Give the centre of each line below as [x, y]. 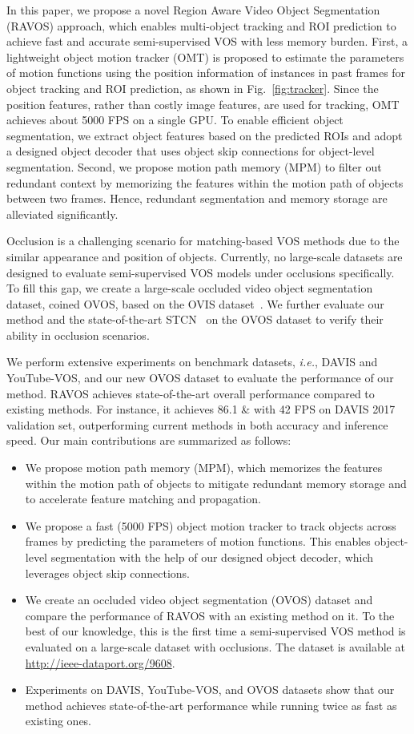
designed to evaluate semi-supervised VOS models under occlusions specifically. [201, 272]
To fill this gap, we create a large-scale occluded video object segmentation [190, 288]
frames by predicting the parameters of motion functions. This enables [198, 541]
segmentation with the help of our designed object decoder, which [212, 557]
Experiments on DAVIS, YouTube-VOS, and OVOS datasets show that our [210, 690]
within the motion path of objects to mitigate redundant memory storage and [216, 483]
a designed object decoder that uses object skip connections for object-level [191, 151]
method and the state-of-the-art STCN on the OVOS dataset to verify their [195, 319]
